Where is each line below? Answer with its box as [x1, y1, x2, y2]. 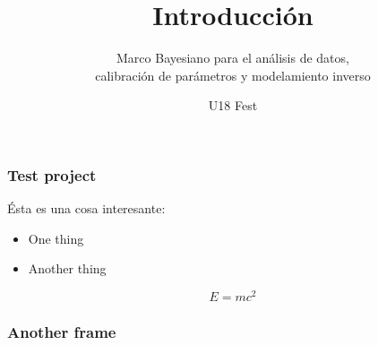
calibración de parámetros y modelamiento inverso [95, 65, 371, 84]
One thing [28, 229, 84, 247]
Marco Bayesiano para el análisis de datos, [116, 48, 349, 67]
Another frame [7, 320, 116, 342]
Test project [7, 163, 97, 185]
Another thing [28, 259, 107, 278]
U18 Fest [208, 96, 258, 115]
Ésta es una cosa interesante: [7, 199, 166, 218]
